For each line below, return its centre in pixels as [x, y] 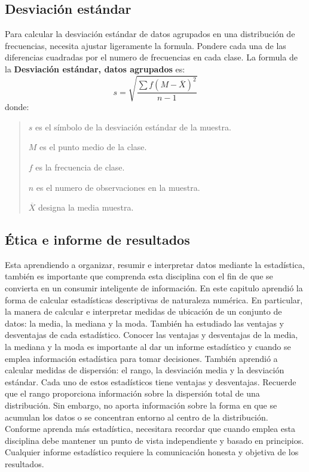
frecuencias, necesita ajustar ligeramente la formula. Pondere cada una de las [146, 45]
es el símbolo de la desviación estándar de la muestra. [133, 127]
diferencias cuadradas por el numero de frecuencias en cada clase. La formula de [151, 57]
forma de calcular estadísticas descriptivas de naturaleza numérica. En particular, [154, 299]
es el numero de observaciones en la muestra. [118, 187]
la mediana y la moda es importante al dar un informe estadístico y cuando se [148, 347]
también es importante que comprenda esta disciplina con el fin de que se [139, 276]
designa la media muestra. [86, 207]
